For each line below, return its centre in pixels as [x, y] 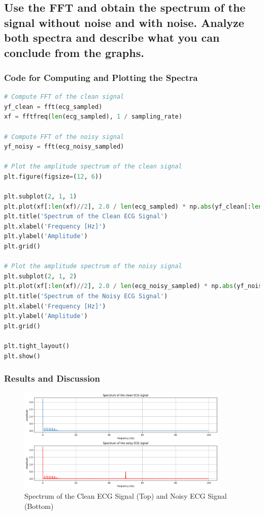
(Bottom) [39, 506]
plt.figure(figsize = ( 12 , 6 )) [53, 176]
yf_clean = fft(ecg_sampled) [53, 107]
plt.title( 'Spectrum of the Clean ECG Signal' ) [86, 217]
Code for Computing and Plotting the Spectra [101, 77]
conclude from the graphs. [74, 52]
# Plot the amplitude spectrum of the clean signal [93, 167]
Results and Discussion [52, 378]
